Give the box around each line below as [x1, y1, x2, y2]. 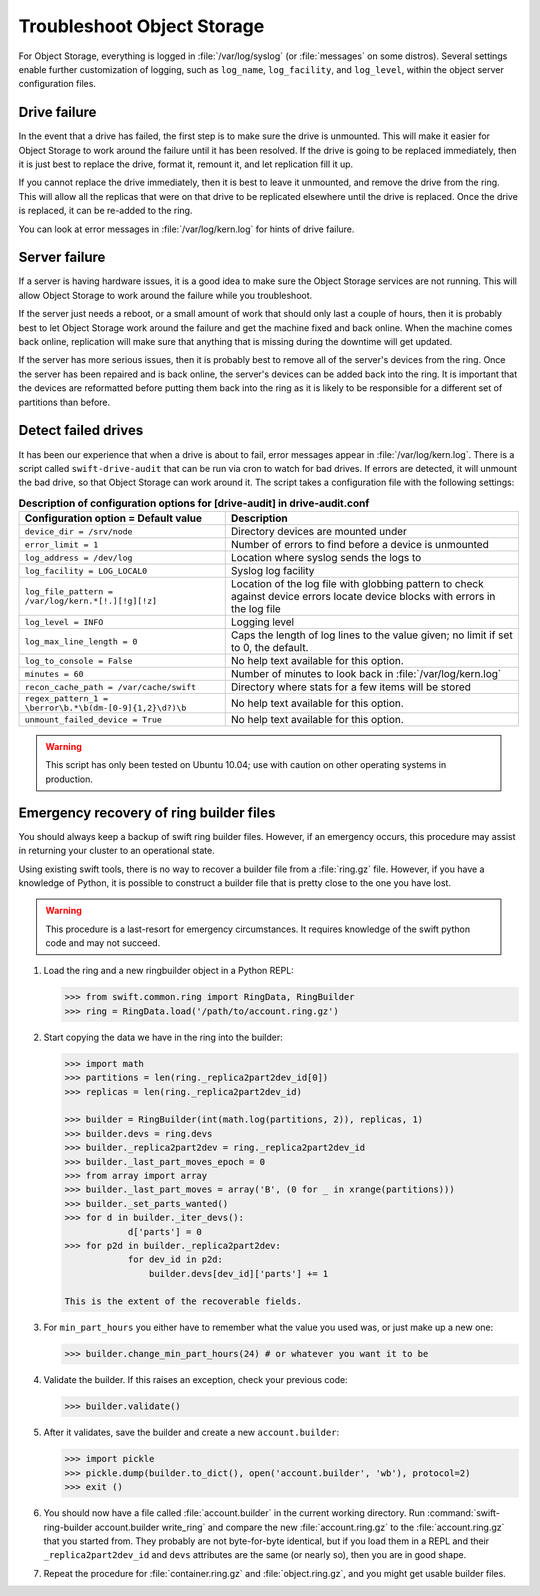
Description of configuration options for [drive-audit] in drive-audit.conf [18, 496, 370, 510]
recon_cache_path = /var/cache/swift [24, 681, 197, 692]
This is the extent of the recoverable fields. [64, 1296, 302, 1307]
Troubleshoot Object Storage [18, 15, 265, 37]
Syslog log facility [230, 564, 315, 578]
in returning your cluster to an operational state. [18, 845, 215, 857]
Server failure [18, 249, 106, 266]
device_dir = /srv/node [24, 526, 133, 537]
